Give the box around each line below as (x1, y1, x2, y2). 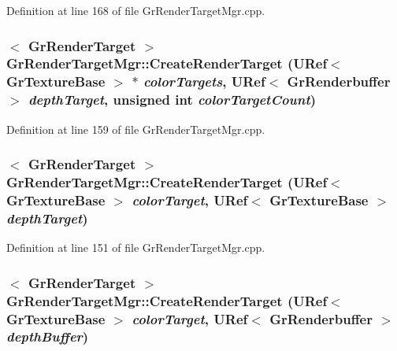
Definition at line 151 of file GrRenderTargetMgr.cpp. (6, 239, 265, 256)
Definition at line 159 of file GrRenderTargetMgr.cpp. (6, 120, 265, 137)
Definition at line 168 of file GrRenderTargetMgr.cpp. (6, 2, 265, 18)
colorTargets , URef (143, 72, 265, 91)
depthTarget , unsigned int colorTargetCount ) (28, 90, 317, 109)
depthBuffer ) (6, 327, 89, 346)
